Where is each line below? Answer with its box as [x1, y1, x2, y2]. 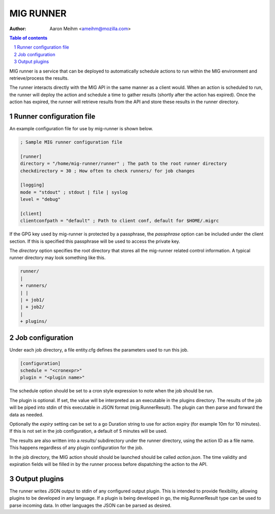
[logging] [20, 182, 45, 188]
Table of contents [9, 35, 48, 41]
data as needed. [9, 411, 44, 417]
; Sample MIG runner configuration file [20, 139, 122, 145]
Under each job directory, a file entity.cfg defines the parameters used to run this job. [9, 346, 188, 353]
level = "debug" [20, 197, 61, 202]
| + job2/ [20, 304, 45, 310]
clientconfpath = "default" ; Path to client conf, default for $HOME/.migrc [20, 218, 219, 224]
